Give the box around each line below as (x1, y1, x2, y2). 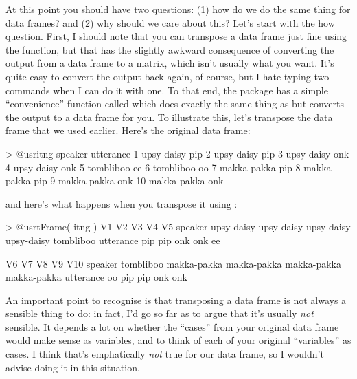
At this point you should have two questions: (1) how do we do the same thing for (5, 2, 351, 16)
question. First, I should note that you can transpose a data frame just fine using (5, 29, 347, 43)
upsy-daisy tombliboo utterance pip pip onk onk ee (5, 232, 220, 247)
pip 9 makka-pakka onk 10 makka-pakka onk (34, 173, 224, 188)
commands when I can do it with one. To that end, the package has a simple (5, 83, 328, 97)
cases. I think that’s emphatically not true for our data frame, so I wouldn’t (5, 347, 324, 361)
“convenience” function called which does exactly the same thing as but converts (5, 96, 345, 111)
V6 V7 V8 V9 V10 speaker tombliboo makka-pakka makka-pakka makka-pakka (5, 256, 341, 270)
